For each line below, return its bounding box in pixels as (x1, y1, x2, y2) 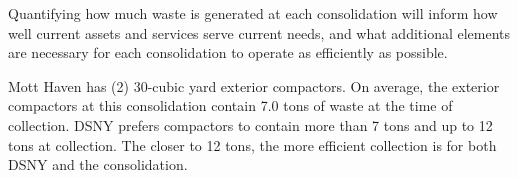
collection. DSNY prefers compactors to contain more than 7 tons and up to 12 (8, 114, 493, 135)
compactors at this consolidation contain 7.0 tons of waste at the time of (8, 95, 453, 116)
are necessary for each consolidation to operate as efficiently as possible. (8, 42, 448, 63)
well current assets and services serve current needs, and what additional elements (8, 22, 511, 43)
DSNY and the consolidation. (8, 154, 188, 175)
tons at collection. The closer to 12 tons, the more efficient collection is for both (8, 134, 497, 155)
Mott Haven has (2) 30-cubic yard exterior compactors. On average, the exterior (8, 75, 500, 96)
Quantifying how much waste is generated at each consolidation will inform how (8, 3, 498, 23)
